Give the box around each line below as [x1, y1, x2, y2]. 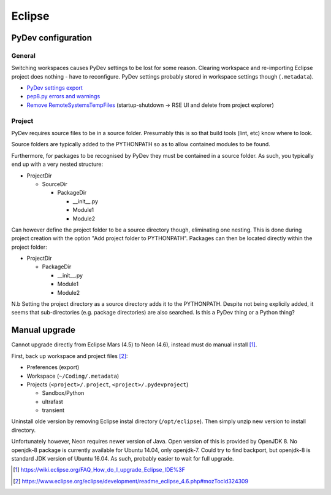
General [11, 51, 36, 60]
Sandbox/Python [42, 389, 85, 397]
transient [42, 407, 64, 414]
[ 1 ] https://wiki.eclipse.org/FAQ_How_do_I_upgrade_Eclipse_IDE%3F [13, 466, 185, 474]
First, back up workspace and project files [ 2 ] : [11, 352, 128, 359]
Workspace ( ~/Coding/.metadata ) [26, 372, 120, 380]
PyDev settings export [26, 84, 83, 92]
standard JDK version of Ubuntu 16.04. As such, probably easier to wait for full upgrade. [11, 455, 234, 462]
